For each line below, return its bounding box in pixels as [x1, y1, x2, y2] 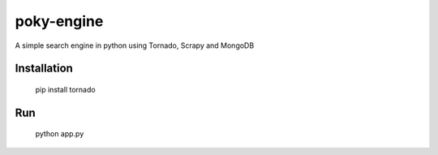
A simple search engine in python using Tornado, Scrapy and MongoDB [15, 41, 255, 50]
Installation [15, 62, 73, 75]
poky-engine [15, 12, 104, 30]
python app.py [35, 129, 84, 139]
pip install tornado [35, 84, 97, 94]
